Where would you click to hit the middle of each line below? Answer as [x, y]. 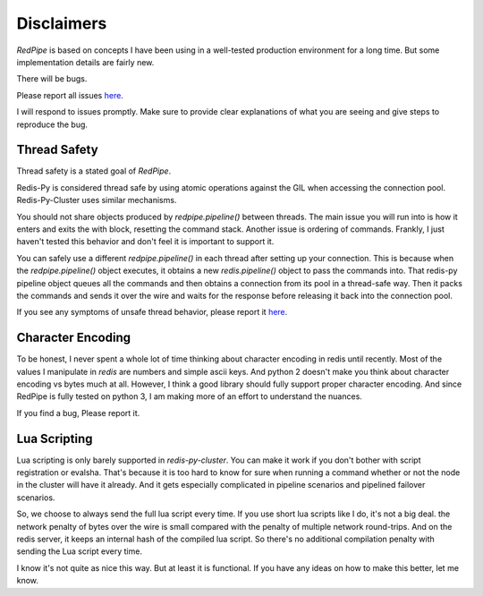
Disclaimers [62, 23]
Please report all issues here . [70, 95]
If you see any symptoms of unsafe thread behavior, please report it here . [152, 312]
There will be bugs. [52, 79]
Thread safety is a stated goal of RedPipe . [94, 171]
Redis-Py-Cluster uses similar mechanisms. [97, 200]
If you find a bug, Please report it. [78, 413]
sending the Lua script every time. [80, 551]
